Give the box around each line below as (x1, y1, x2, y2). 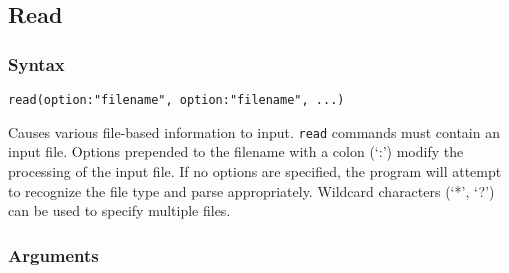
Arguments (8, 242, 99, 267)
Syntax (8, 51, 65, 76)
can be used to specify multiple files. (8, 200, 231, 221)
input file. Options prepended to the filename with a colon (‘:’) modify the (8, 141, 464, 162)
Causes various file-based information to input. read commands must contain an (8, 121, 500, 142)
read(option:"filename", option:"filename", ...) (8, 93, 345, 107)
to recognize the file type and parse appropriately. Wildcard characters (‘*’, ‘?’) (8, 180, 495, 201)
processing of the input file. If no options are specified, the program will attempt (8, 160, 502, 181)
